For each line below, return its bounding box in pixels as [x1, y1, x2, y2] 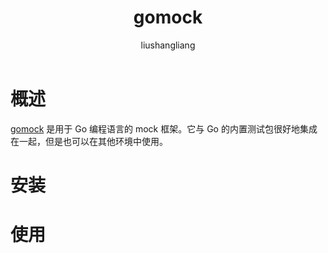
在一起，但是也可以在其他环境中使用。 [10, 135, 168, 147]
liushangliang [140, 39, 196, 51]
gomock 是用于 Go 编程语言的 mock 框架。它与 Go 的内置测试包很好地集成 [10, 122, 318, 135]
